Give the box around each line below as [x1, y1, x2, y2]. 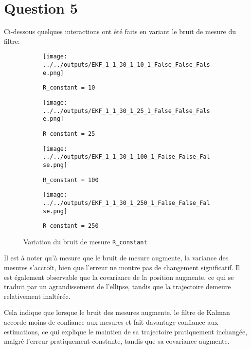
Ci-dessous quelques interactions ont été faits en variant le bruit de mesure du [4, 26, 236, 37]
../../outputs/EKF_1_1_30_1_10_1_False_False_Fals [43, 61, 210, 68]
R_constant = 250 [43, 222, 99, 230]
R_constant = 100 [43, 176, 99, 184]
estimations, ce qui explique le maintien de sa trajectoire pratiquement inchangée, [4, 326, 248, 336]
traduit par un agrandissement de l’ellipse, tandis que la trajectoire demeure [4, 281, 231, 292]
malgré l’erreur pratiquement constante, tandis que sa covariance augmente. [4, 336, 230, 346]
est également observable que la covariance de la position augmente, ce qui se [4, 272, 234, 282]
